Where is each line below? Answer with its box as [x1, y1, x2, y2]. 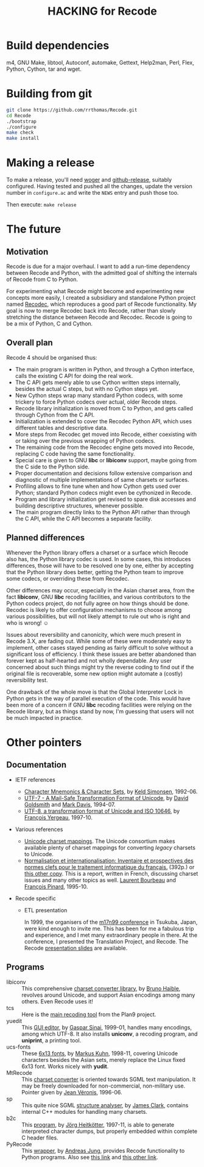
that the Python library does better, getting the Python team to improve [6, 568, 184, 575]
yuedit [6, 1017, 23, 1024]
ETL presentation [24, 906, 68, 914]
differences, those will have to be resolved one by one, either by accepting [6, 562, 194, 569]
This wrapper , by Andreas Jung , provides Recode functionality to [21, 1147, 185, 1154]
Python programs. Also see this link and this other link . [21, 1153, 158, 1161]
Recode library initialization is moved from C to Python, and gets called [15, 404, 193, 412]
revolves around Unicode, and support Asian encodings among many [21, 991, 195, 998]
